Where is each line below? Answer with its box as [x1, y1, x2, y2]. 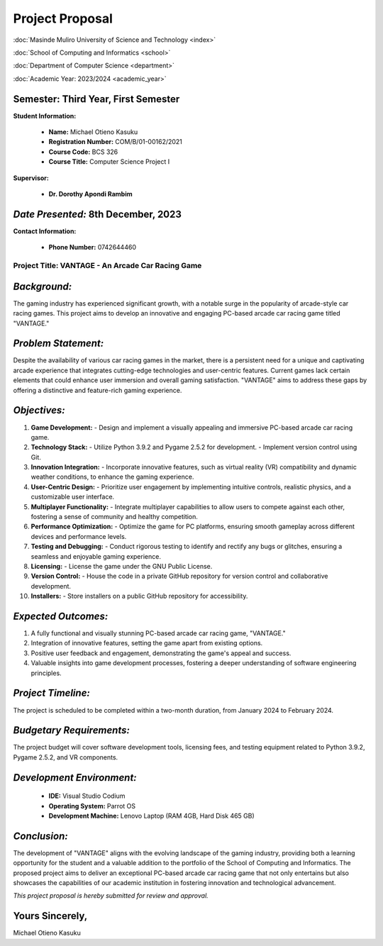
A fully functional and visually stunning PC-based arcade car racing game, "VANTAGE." [30, 629, 287, 638]
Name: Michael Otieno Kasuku [48, 128, 138, 136]
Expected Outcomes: [13, 610, 109, 622]
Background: [13, 280, 72, 292]
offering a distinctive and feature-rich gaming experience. [13, 386, 182, 394]
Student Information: [13, 111, 77, 120]
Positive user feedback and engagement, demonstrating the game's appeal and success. [30, 649, 292, 657]
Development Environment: [13, 772, 138, 784]
